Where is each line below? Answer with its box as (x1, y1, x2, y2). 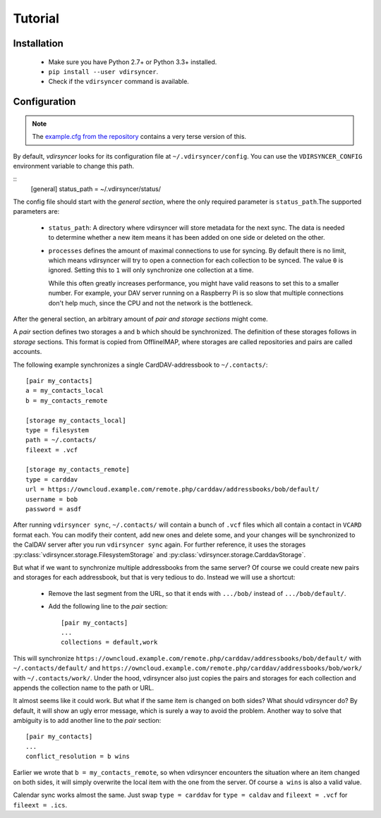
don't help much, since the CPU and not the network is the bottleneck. (48, 298, 253, 307)
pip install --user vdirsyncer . (48, 67, 159, 75)
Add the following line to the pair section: (48, 602, 169, 611)
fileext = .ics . (13, 800, 68, 809)
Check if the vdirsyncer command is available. (48, 78, 190, 86)
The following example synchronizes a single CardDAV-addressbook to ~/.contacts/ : (13, 360, 268, 369)
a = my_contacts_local (25, 386, 104, 395)
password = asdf (25, 505, 82, 513)
